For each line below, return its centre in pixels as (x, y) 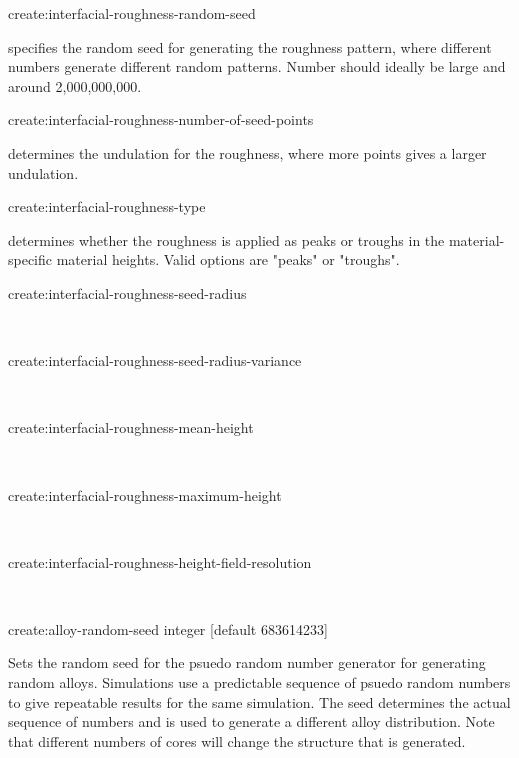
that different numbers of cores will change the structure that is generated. (237, 740)
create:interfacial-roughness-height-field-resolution (160, 561)
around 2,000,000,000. (75, 85)
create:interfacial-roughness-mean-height (131, 427)
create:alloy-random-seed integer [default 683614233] (168, 628)
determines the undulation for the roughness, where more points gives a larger (247, 152)
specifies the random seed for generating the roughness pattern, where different (250, 46)
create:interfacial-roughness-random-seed (132, 13)
